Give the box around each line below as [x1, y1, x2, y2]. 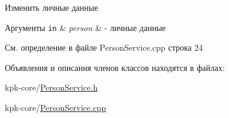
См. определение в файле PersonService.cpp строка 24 [5, 41, 203, 54]
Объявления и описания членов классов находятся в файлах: [5, 61, 225, 73]
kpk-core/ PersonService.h [5, 81, 98, 94]
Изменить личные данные [5, 1, 98, 13]
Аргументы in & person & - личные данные [5, 21, 166, 33]
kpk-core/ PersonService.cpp [5, 101, 106, 114]
